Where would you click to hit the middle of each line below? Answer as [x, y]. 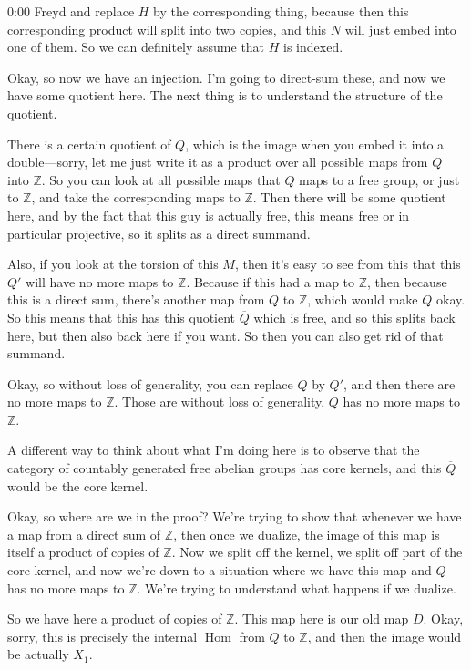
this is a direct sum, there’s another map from [136, 299]
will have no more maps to [100, 281]
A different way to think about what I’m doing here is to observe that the [214, 450]
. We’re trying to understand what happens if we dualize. [297, 588]
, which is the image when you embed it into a [315, 144]
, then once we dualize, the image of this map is [307, 534]
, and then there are [399, 383]
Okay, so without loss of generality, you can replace [150, 383]
